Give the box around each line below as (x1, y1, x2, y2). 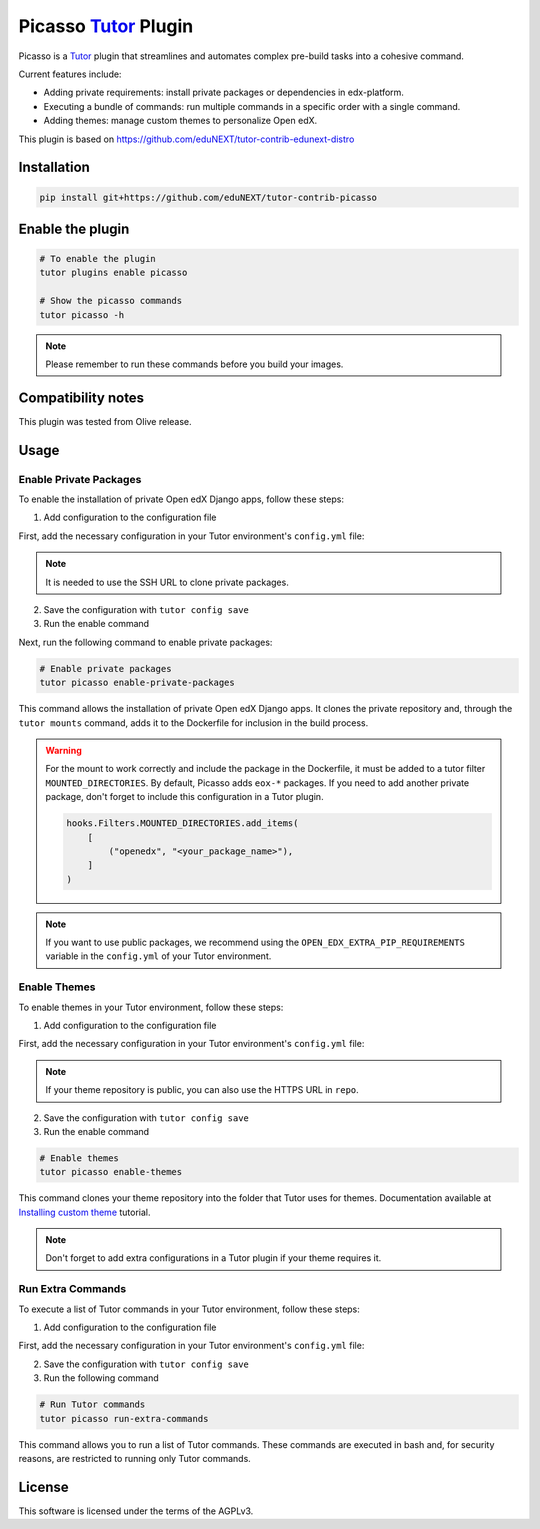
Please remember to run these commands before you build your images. (45, 358, 344, 370)
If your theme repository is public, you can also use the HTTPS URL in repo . (45, 1084, 359, 1096)
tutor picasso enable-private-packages (39, 677, 235, 689)
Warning (45, 744, 82, 756)
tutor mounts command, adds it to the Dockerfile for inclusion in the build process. (18, 716, 369, 729)
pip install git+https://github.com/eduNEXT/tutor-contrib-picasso (39, 191, 378, 203)
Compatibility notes (18, 389, 145, 406)
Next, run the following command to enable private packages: (18, 636, 273, 648)
